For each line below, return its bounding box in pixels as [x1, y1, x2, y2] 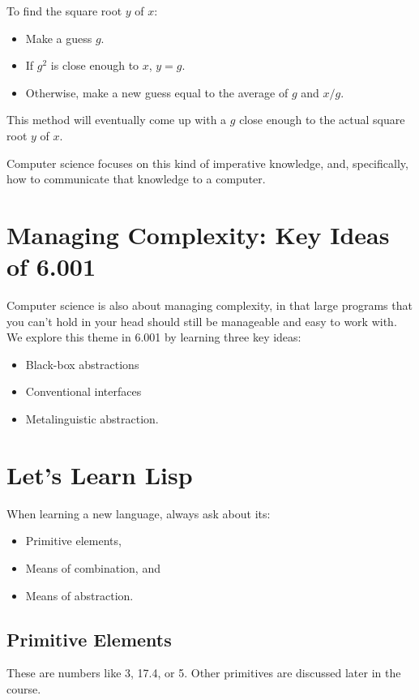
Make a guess [25, 29, 92, 46]
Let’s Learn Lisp [6, 457, 193, 491]
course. [6, 680, 41, 697]
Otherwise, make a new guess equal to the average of [25, 84, 289, 101]
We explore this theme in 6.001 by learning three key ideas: [6, 329, 301, 346]
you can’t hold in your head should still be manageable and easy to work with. [6, 312, 397, 329]
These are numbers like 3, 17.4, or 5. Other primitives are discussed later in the [6, 664, 401, 681]
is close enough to [50, 57, 139, 74]
